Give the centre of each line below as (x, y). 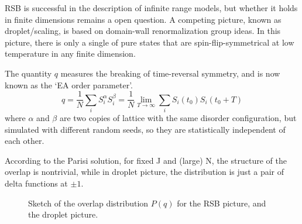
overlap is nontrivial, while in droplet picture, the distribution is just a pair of (145, 172)
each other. (25, 141)
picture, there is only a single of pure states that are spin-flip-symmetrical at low (150, 42)
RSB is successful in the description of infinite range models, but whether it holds (151, 8)
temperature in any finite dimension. (70, 54)
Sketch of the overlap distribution (88, 203)
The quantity (28, 73)
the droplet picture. (63, 214)
